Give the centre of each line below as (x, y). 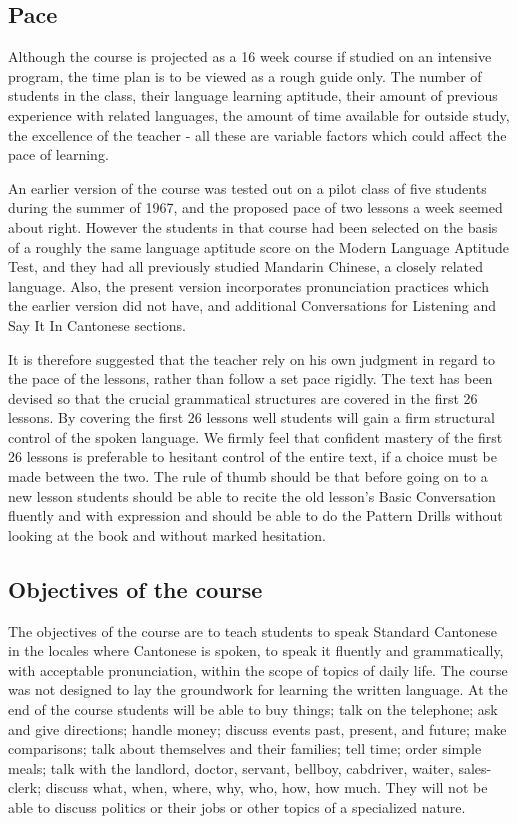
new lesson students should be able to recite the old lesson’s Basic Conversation (252, 495)
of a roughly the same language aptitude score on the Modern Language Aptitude (258, 246)
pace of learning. (58, 154)
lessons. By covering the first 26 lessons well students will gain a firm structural (251, 417)
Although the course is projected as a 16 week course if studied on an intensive (250, 56)
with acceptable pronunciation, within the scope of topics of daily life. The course (258, 669)
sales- (475, 767)
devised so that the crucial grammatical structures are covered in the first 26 (243, 397)
